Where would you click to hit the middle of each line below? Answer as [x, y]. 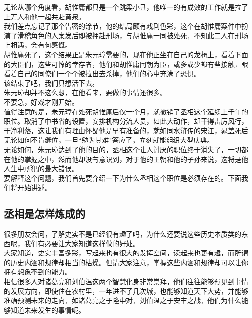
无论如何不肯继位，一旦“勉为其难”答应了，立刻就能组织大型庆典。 [109, 140]
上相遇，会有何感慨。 [38, 45]
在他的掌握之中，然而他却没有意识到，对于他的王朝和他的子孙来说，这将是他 [126, 159]
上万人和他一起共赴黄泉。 [45, 16]
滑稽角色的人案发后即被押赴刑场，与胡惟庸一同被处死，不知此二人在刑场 [133, 35]
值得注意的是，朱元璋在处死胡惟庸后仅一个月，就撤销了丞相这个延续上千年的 [126, 111]
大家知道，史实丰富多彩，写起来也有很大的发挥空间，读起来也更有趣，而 [119, 253]
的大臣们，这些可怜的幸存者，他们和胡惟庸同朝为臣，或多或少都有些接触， [123, 64]
